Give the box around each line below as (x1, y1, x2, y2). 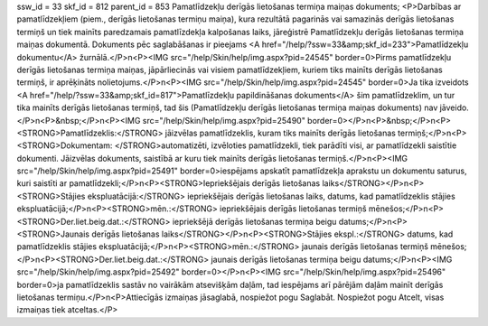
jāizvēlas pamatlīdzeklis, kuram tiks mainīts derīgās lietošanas (164, 127, 397, 138)
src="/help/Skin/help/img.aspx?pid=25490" (142, 115, 306, 126)
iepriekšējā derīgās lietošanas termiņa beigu (172, 216, 337, 227)
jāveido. (439, 102, 469, 113)
